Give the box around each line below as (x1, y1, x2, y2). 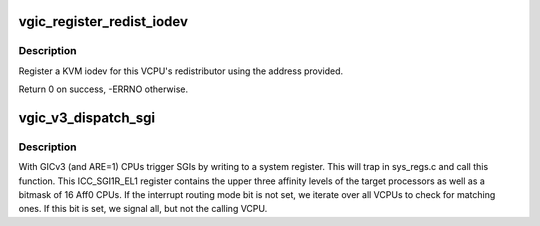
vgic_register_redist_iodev (18, 13, 189, 30)
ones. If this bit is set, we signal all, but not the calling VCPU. (18, 203, 268, 215)
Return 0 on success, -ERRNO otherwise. (18, 83, 189, 95)
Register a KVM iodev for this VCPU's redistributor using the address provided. (18, 65, 344, 77)
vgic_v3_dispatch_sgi (18, 109, 155, 126)
